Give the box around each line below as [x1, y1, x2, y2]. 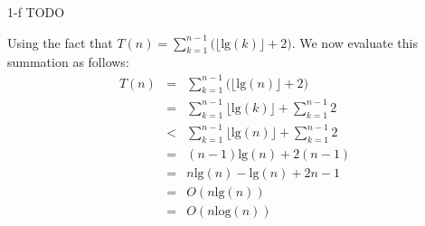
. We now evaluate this [291, 33, 418, 52]
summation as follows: [7, 52, 129, 71]
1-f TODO [7, 3, 65, 21]
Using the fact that [7, 33, 113, 52]
